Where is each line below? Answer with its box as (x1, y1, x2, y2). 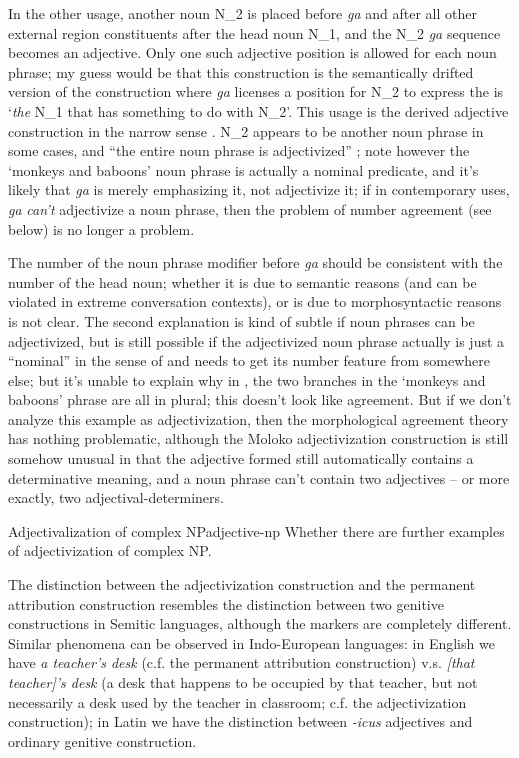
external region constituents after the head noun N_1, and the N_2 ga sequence (8, 22, 501, 43)
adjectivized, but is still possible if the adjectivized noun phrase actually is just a (8, 330, 505, 351)
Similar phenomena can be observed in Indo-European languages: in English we (8, 632, 495, 653)
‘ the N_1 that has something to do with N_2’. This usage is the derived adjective (8, 100, 509, 121)
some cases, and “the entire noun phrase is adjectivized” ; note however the (8, 140, 470, 161)
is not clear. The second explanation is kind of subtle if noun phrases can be (8, 310, 475, 331)
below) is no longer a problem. (8, 218, 195, 239)
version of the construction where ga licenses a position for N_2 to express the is (8, 81, 504, 102)
